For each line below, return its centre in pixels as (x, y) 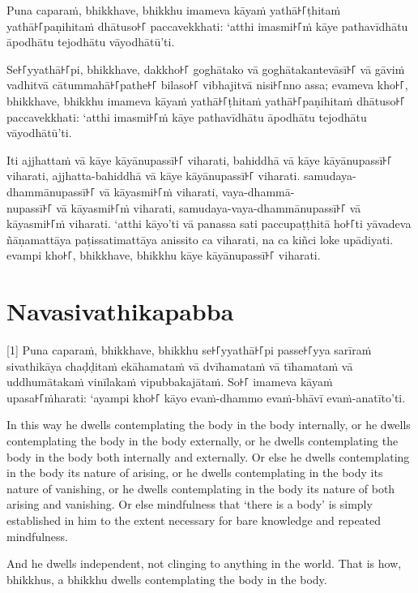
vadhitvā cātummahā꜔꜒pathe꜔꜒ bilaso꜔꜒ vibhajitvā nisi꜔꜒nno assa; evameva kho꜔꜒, (207, 85)
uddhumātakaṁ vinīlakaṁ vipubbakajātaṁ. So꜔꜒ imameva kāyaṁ (170, 382)
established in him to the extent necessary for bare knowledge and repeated (194, 520)
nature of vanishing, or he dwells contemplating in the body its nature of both (201, 488)
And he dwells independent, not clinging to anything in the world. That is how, (204, 563)
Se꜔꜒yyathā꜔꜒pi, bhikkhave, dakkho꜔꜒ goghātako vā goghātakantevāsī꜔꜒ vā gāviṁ (206, 69)
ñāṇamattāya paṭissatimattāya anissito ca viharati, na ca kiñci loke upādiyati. (200, 239)
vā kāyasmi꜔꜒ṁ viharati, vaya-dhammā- (197, 191)
